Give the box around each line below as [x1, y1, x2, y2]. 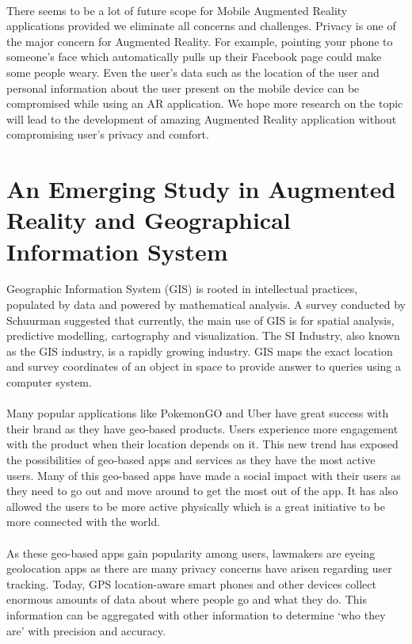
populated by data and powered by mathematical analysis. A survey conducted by [6, 296, 406, 313]
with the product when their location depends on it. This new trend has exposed [6, 436, 399, 452]
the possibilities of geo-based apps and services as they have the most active [6, 451, 376, 467]
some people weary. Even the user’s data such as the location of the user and [6, 63, 380, 80]
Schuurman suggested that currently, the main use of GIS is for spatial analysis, [6, 311, 395, 328]
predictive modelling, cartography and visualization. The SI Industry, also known [6, 327, 400, 344]
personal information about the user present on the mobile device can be [6, 79, 360, 96]
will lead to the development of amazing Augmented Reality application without [6, 110, 397, 127]
